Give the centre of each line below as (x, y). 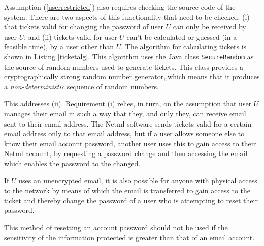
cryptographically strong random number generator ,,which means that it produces (132, 76)
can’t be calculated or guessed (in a (182, 36)
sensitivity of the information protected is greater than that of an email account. (129, 237)
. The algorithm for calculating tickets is (184, 47)
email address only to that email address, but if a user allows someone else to (124, 133)
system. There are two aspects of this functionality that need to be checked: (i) (127, 17)
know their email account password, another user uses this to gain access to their (130, 143)
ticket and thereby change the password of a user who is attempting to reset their (131, 200)
